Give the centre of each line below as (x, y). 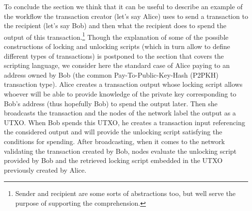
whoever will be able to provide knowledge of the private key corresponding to (120, 94)
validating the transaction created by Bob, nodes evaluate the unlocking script (120, 151)
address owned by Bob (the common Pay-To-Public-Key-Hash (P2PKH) (111, 74)
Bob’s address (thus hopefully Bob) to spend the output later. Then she (111, 103)
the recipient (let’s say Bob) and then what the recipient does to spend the (115, 25)
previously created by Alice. (45, 170)
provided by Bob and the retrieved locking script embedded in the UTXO (113, 160)
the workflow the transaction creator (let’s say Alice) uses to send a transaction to (126, 16)
